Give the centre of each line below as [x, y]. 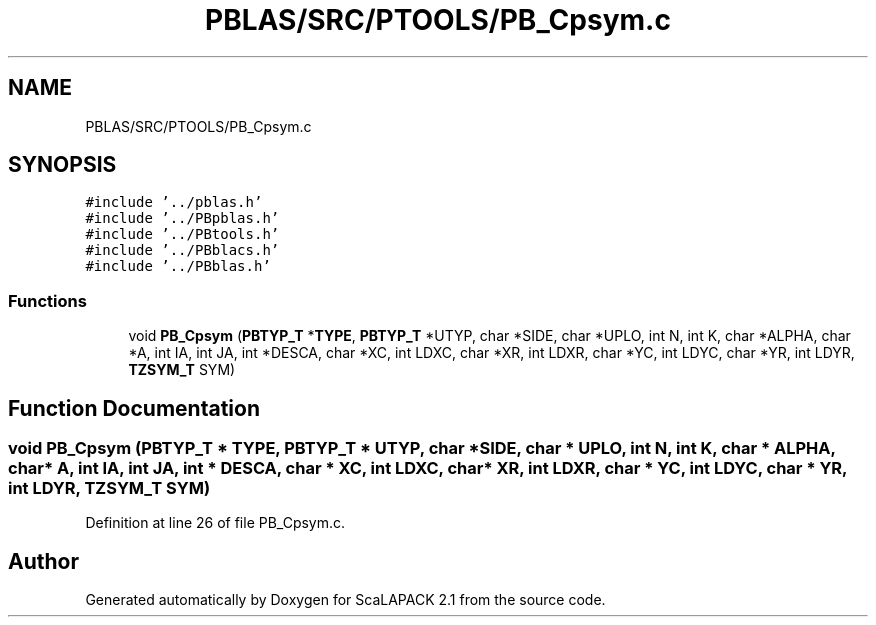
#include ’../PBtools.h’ [182, 234]
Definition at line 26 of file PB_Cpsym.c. [215, 523]
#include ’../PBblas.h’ [178, 266]
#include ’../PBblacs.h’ [182, 250]
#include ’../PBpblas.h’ [182, 218]
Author [43, 561]
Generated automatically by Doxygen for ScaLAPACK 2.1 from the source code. [345, 600]
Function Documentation [134, 408]
